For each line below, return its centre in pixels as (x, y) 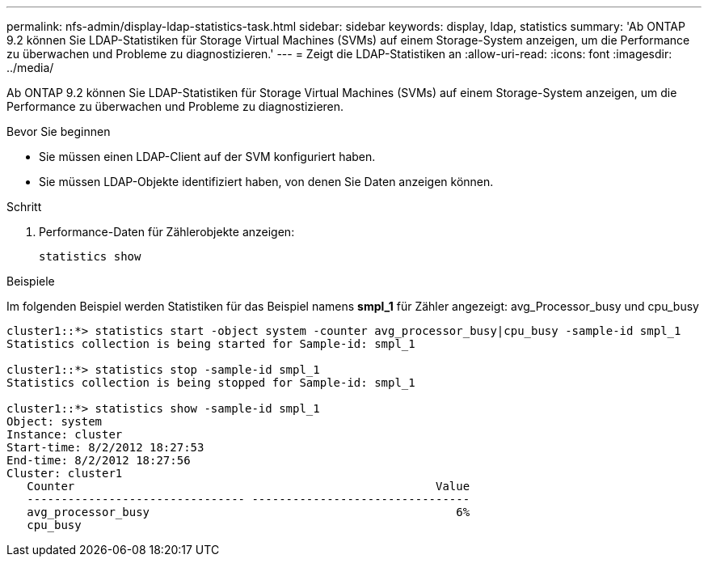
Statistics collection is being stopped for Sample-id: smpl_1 (211, 383)
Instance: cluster (65, 434)
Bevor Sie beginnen (59, 131)
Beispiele (31, 281)
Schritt (24, 207)
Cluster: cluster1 (65, 473)
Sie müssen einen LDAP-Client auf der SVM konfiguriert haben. (207, 157)
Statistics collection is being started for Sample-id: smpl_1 (211, 344)
